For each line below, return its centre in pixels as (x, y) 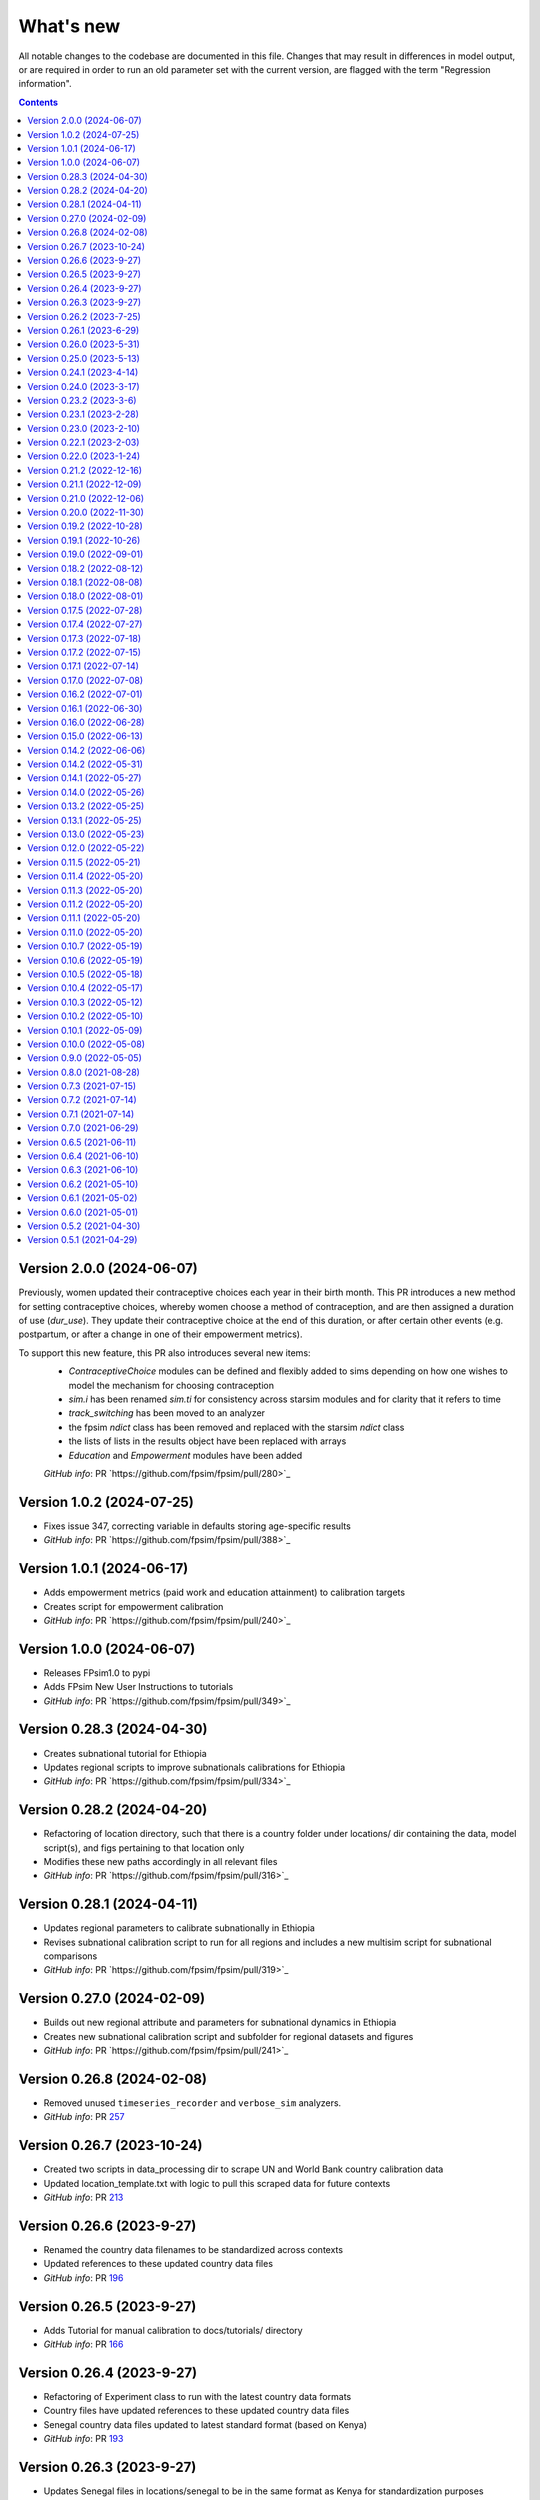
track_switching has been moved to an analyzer (166, 1413)
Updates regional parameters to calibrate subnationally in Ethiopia (179, 1928)
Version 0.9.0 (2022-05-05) (84, 1058)
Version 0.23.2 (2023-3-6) (82, 400)
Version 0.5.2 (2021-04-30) (84, 1226)
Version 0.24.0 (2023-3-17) (83, 386)
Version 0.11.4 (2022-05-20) (85, 876)
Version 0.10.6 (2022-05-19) (85, 960)
